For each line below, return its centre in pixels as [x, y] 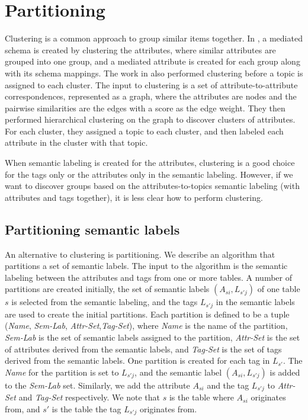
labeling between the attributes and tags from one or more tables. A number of [148, 277]
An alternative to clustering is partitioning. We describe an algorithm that [140, 254]
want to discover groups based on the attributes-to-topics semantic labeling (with [152, 186]
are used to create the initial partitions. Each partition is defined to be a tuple [147, 314]
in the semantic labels [255, 302]
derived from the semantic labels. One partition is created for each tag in [137, 360]
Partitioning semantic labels [92, 229]
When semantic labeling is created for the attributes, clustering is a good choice [150, 163]
